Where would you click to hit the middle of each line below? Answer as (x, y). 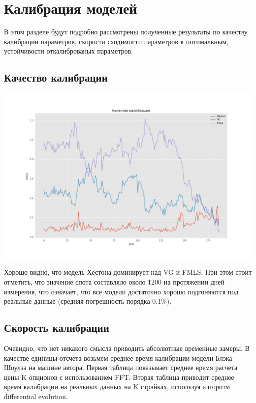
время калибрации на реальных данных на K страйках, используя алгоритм (117, 387)
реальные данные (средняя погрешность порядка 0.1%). (88, 301)
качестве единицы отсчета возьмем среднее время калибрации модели (109, 358)
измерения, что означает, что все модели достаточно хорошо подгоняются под (121, 291)
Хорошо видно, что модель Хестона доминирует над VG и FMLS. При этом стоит (128, 272)
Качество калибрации (56, 77)
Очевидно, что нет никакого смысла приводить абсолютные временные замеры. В (127, 348)
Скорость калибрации (57, 328)
